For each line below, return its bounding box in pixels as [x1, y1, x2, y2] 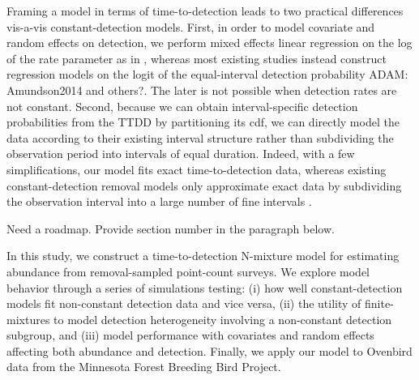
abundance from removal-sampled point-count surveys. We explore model [6, 263, 370, 280]
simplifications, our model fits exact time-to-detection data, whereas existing [6, 160, 387, 177]
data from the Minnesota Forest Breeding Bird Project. [6, 358, 281, 375]
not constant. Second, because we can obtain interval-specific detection [6, 97, 358, 114]
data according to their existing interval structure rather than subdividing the [6, 129, 394, 146]
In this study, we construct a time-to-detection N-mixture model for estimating [6, 247, 400, 264]
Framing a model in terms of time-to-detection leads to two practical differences [6, 2, 404, 19]
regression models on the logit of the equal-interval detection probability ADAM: [6, 66, 408, 83]
